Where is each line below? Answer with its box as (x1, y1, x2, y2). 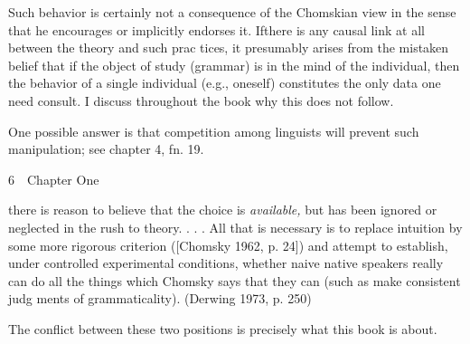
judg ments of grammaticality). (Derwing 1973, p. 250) (8, 289, 312, 308)
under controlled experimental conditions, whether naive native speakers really (8, 253, 444, 272)
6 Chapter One (8, 169, 99, 188)
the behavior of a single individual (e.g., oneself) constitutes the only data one (8, 73, 441, 92)
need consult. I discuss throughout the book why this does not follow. (8, 91, 394, 110)
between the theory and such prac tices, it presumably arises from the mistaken (8, 38, 449, 57)
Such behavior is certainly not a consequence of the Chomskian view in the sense (8, 3, 456, 21)
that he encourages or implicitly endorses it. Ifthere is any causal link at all (8, 20, 425, 39)
